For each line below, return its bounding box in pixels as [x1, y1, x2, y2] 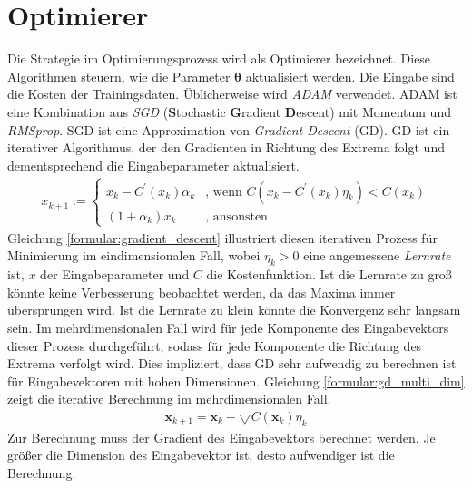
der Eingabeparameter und [40, 265, 190, 284]
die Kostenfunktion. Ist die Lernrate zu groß [206, 265, 452, 284]
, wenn [205, 185, 242, 199]
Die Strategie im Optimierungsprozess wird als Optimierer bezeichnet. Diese [7, 49, 431, 68]
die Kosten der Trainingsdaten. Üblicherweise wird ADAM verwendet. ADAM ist [7, 84, 457, 103]
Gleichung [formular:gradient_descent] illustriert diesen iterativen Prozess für [7, 228, 438, 247]
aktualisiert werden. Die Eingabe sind [245, 66, 455, 85]
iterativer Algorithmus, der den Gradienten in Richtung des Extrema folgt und [7, 138, 445, 157]
